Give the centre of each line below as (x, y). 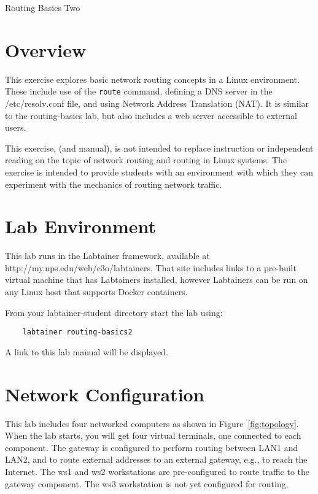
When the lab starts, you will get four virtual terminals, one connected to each (153, 435)
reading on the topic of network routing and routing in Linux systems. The (146, 160)
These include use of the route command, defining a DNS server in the (139, 91)
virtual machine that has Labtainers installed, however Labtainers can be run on (157, 280)
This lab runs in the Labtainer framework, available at (107, 256)
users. (16, 127)
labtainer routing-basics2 (77, 332)
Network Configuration (105, 394)
